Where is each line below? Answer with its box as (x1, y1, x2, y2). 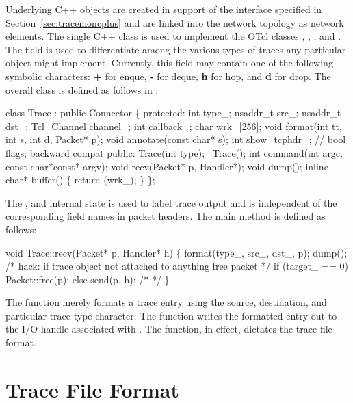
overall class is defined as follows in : (5, 82, 159, 96)
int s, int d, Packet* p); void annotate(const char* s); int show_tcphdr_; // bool (5, 132, 346, 146)
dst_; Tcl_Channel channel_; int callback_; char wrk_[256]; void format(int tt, (5, 118, 342, 133)
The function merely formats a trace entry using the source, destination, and (5, 295, 327, 309)
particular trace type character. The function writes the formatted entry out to (5, 308, 337, 322)
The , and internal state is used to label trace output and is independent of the (5, 195, 337, 209)
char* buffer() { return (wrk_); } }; (5, 172, 155, 187)
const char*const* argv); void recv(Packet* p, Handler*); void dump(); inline (5, 159, 328, 173)
